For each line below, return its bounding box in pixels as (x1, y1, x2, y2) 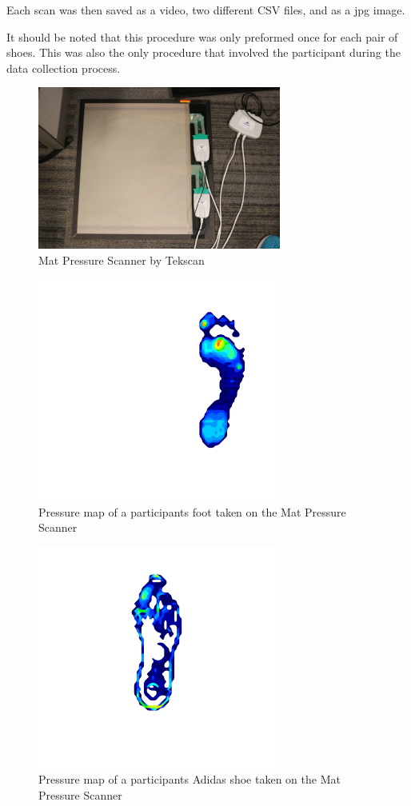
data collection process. (6, 59, 121, 76)
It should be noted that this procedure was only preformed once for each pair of (6, 28, 398, 45)
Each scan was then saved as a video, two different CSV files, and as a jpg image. (6, 2, 405, 18)
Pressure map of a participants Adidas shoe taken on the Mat (38, 771, 341, 788)
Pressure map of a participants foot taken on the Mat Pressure (38, 503, 346, 520)
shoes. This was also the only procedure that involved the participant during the (6, 44, 401, 61)
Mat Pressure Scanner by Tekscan (38, 251, 205, 268)
